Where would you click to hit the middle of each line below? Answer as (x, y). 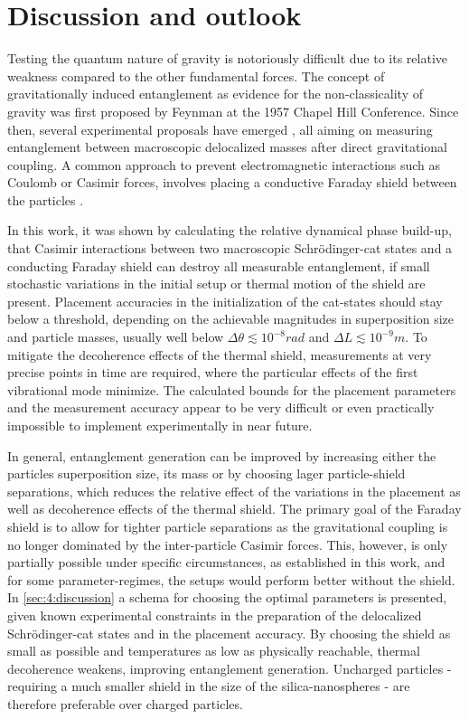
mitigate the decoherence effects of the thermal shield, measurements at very (220, 354)
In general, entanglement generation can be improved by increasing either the (222, 455)
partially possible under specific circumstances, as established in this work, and (226, 562)
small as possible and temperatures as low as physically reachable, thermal (214, 651)
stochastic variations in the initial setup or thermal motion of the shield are (216, 284)
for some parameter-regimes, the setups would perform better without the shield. (231, 579)
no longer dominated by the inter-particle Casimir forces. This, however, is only (228, 544)
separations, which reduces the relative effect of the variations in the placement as (234, 491)
